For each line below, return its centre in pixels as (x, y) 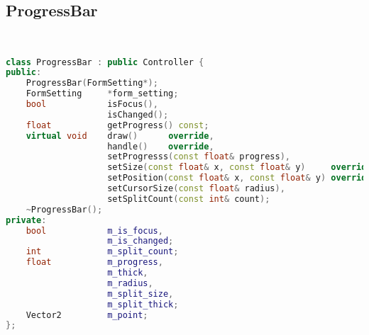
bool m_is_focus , (94, 231)
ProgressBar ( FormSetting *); (92, 83)
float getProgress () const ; (117, 125)
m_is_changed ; (141, 241)
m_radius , (130, 283)
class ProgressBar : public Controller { (105, 62)
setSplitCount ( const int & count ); (189, 199)
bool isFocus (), (92, 104)
